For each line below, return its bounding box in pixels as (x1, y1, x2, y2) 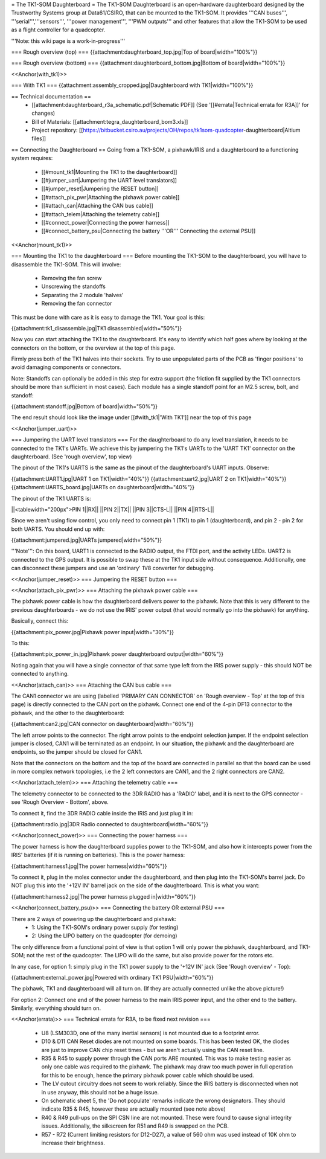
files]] (31, 135, 46, 142)
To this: (11, 640, 30, 646)
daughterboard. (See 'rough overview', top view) (11, 453, 132, 460)
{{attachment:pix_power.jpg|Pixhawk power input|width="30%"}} (11, 628, 174, 635)
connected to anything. (11, 670, 69, 678)
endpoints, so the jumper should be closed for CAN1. (11, 748, 143, 756)
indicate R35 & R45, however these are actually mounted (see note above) (41, 1105, 226, 1112)
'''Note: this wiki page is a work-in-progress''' (11, 37, 126, 45)
